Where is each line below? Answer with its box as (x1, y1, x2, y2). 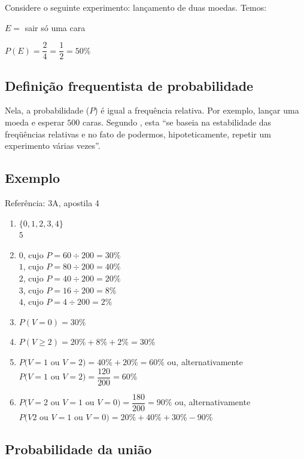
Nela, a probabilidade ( (5, 104, 90, 117)
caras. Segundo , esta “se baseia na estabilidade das (83, 116, 272, 128)
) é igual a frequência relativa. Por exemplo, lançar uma (95, 104, 299, 117)
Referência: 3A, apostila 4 (5, 197, 99, 209)
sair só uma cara (25, 21, 86, 33)
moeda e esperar (5, 116, 65, 128)
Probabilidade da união (5, 439, 152, 458)
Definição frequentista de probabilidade (5, 76, 254, 94)
